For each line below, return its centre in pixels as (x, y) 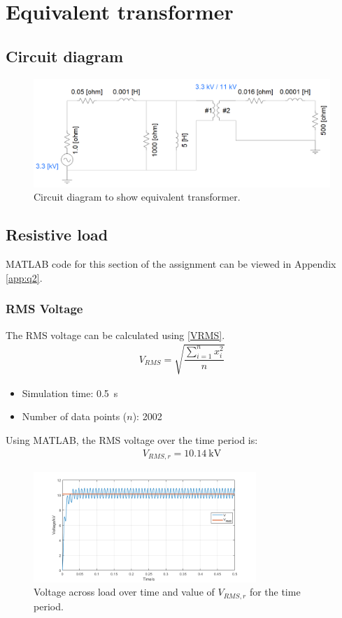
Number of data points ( (74, 416)
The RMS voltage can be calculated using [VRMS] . (115, 335)
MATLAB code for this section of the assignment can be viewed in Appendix (171, 264)
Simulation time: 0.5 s (70, 393)
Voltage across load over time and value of (124, 592)
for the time (275, 592)
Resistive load (57, 235)
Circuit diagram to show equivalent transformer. (137, 197)
